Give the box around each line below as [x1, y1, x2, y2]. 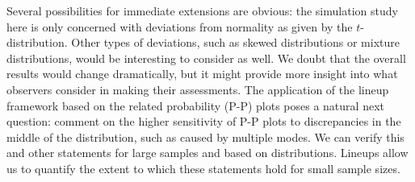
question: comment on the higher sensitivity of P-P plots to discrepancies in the [6, 113, 401, 130]
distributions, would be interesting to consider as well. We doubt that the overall [6, 49, 406, 66]
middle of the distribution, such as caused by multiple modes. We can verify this [6, 128, 405, 145]
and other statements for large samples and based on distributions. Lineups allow [6, 144, 409, 161]
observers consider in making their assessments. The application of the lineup [6, 81, 389, 97]
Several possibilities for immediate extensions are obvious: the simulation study [6, 2, 398, 19]
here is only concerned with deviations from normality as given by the [6, 18, 353, 35]
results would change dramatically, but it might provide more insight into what [6, 65, 398, 82]
